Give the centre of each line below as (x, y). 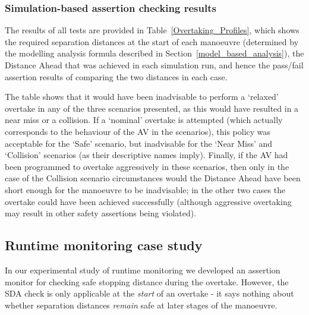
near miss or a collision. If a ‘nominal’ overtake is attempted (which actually (144, 120)
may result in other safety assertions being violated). (101, 213)
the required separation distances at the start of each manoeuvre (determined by (152, 41)
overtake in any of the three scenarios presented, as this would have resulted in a (152, 108)
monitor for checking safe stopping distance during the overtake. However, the (147, 281)
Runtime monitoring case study (104, 245)
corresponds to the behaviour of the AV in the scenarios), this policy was (138, 131)
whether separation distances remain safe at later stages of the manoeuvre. (141, 305)
